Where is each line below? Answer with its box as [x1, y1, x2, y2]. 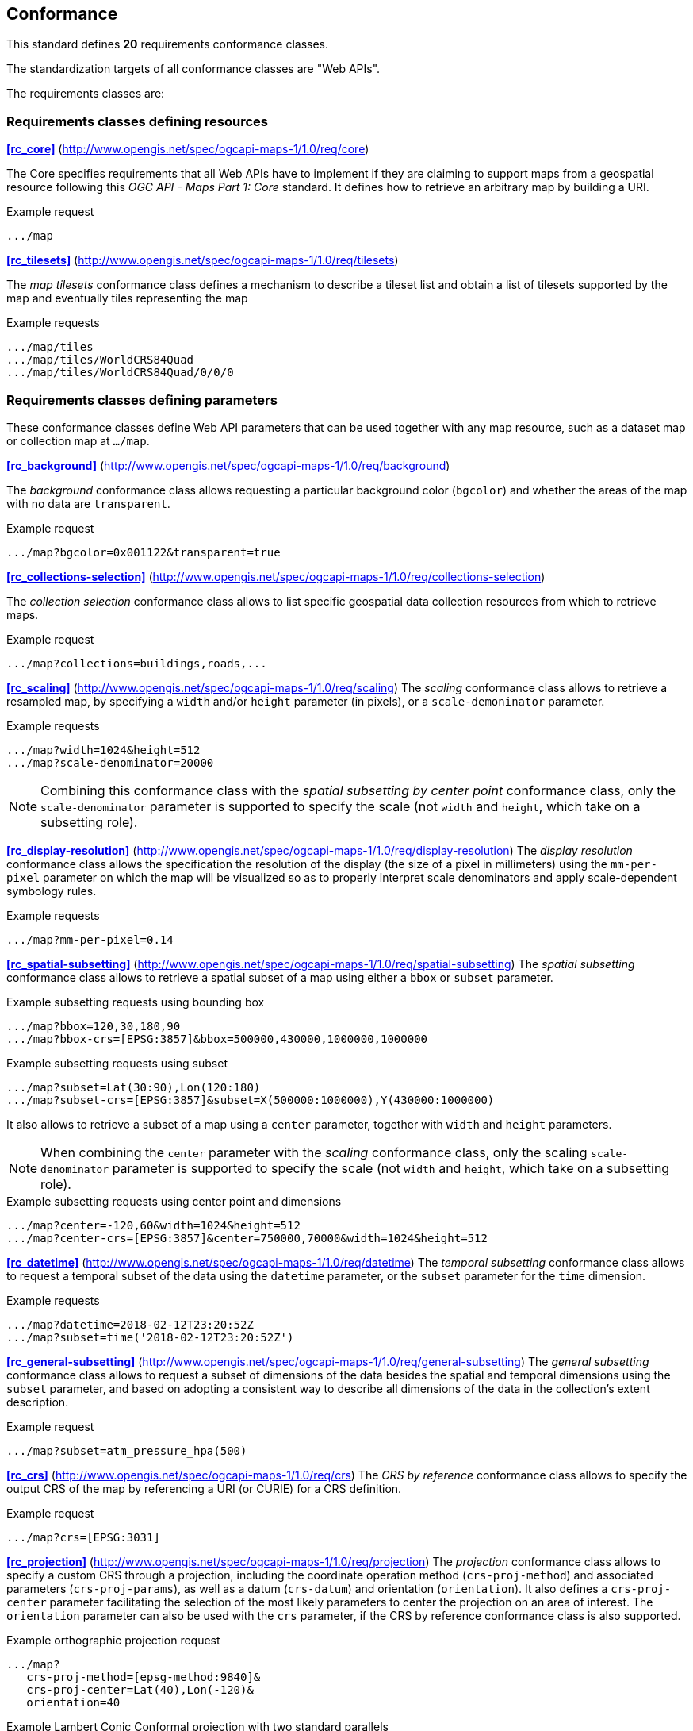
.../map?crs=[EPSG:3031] [6, 1530, 160, 1544]
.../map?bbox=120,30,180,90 [6, 1019, 181, 1033]
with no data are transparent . [6, 496, 170, 510]
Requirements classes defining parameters [6, 391, 278, 408]
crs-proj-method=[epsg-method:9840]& [26, 1670, 261, 1683]
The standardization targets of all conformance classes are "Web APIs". [6, 62, 381, 76]
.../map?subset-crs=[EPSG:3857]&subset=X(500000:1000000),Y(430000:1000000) [6, 1093, 495, 1106]
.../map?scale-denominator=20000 [6, 756, 214, 769]
